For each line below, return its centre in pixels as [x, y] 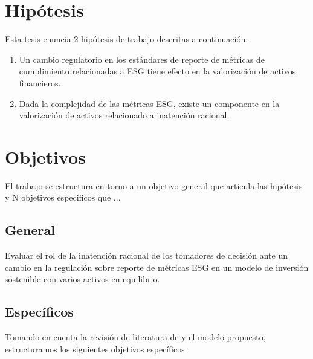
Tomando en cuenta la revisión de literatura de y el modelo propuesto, [135, 337]
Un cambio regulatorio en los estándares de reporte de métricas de [142, 59]
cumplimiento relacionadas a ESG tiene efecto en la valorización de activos [157, 71]
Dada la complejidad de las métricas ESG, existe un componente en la [149, 103]
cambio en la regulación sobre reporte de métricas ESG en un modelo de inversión [157, 267]
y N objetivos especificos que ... [63, 197]
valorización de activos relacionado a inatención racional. [124, 115]
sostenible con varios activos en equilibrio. [82, 279]
